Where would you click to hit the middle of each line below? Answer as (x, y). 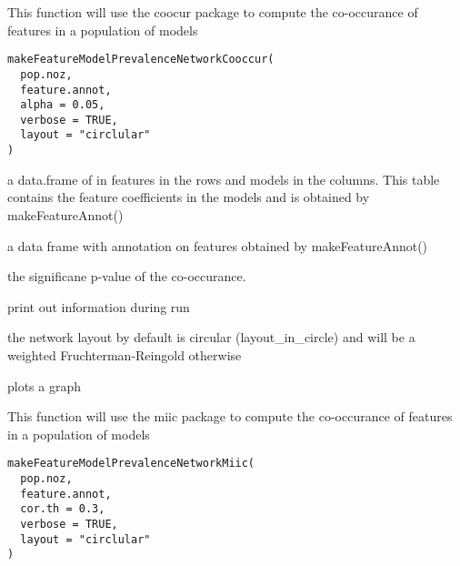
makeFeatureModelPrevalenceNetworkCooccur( (141, 60)
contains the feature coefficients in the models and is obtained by (189, 197)
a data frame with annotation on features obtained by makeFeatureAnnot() (218, 245)
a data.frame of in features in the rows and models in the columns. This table (224, 179)
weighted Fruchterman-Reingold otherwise (125, 354)
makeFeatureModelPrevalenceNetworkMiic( (131, 464)
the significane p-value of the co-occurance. (127, 276)
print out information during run (99, 306)
